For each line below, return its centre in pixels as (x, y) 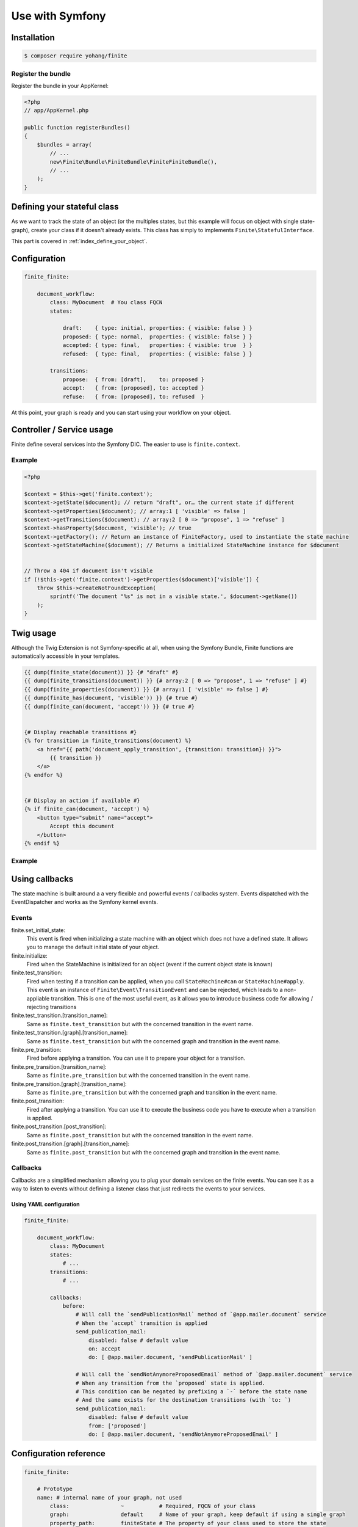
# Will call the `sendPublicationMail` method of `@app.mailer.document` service (201, 1314)
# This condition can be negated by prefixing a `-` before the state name (191, 1391)
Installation (33, 38)
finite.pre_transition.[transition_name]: (59, 1066)
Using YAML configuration (46, 1204)
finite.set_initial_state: (38, 930)
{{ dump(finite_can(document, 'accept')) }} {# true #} (109, 706)
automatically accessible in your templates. (66, 656)
